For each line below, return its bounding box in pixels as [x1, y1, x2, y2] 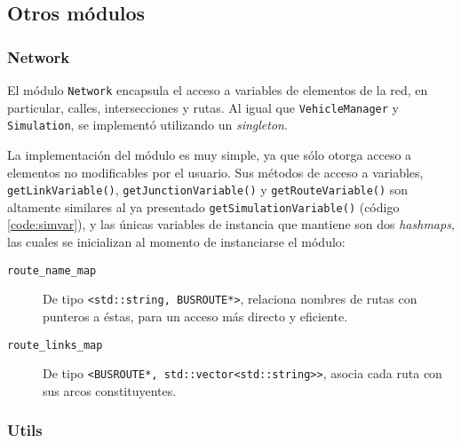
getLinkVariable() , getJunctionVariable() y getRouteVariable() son [7, 180, 409, 199]
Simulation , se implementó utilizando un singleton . [7, 115, 288, 134]
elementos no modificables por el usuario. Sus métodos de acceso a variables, [7, 162, 424, 181]
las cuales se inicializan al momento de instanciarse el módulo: [7, 233, 346, 251]
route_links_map [7, 338, 103, 352]
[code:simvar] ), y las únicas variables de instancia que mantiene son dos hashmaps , [7, 215, 455, 233]
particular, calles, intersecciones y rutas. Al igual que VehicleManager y [7, 98, 399, 116]
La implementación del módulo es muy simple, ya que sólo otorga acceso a [7, 145, 412, 163]
